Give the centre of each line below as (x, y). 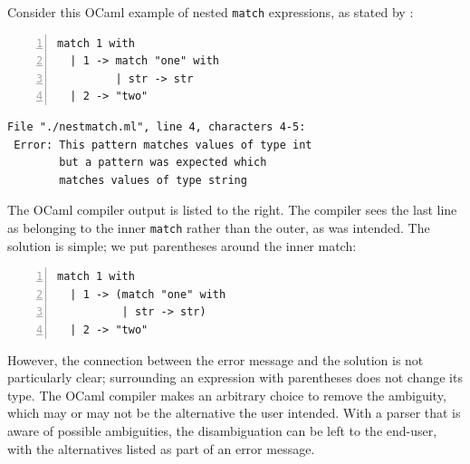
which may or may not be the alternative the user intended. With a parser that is (234, 413)
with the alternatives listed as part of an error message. (161, 448)
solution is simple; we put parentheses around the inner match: (182, 245)
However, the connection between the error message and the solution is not (216, 359)
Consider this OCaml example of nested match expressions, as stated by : (211, 12)
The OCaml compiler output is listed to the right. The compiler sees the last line (232, 210)
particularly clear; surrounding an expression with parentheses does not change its (235, 377)
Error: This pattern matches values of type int (163, 145)
